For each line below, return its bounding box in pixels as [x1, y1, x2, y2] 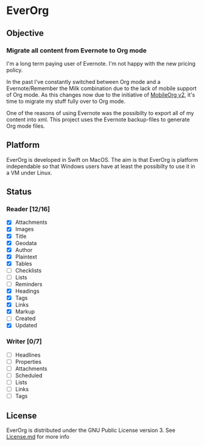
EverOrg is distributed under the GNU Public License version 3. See [6, 427, 175, 434]
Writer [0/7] [6, 337, 42, 346]
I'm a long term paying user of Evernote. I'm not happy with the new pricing [6, 60, 196, 67]
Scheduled [15, 372, 43, 379]
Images [15, 226, 34, 233]
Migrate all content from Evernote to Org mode [6, 46, 147, 55]
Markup [15, 308, 35, 315]
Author [15, 246, 33, 253]
